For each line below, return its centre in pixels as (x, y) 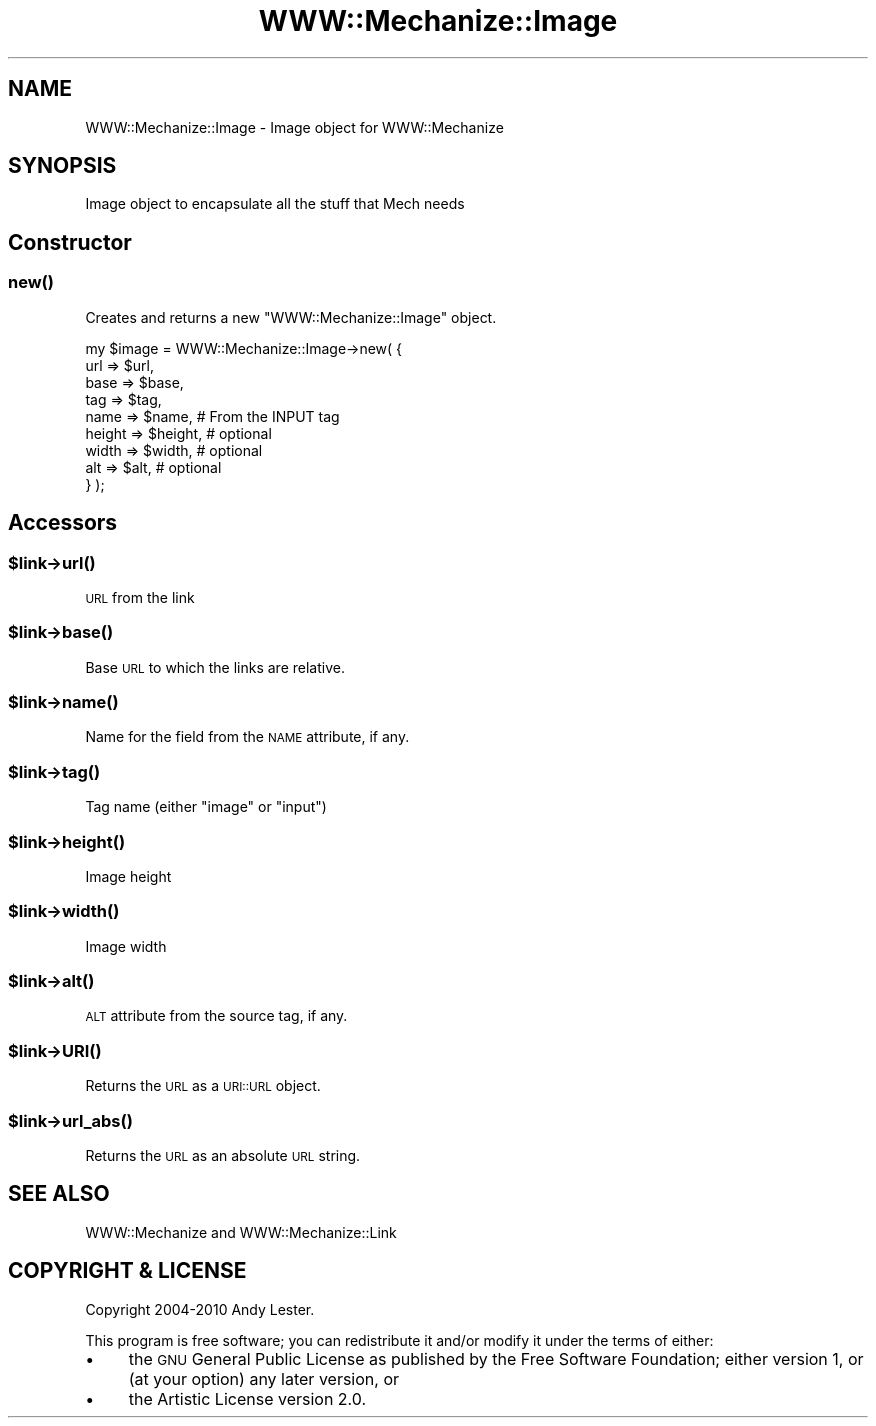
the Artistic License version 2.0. (247, 1398)
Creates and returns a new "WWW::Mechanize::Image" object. (291, 317)
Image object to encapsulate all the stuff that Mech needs (275, 204)
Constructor (70, 242)
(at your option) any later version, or (264, 1378)
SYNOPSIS (62, 166)
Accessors (63, 523)
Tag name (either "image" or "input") (206, 807)
